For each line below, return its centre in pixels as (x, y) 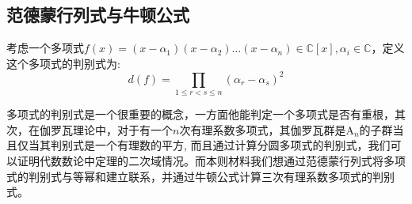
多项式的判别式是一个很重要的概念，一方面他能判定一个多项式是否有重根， (200, 114)
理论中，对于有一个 (122, 129)
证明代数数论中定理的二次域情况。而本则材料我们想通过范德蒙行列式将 (200, 161)
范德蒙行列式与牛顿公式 (98, 15)
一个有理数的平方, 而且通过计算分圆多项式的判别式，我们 (242, 145)
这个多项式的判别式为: (63, 63)
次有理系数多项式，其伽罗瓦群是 (263, 129)
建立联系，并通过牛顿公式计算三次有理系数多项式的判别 (250, 176)
